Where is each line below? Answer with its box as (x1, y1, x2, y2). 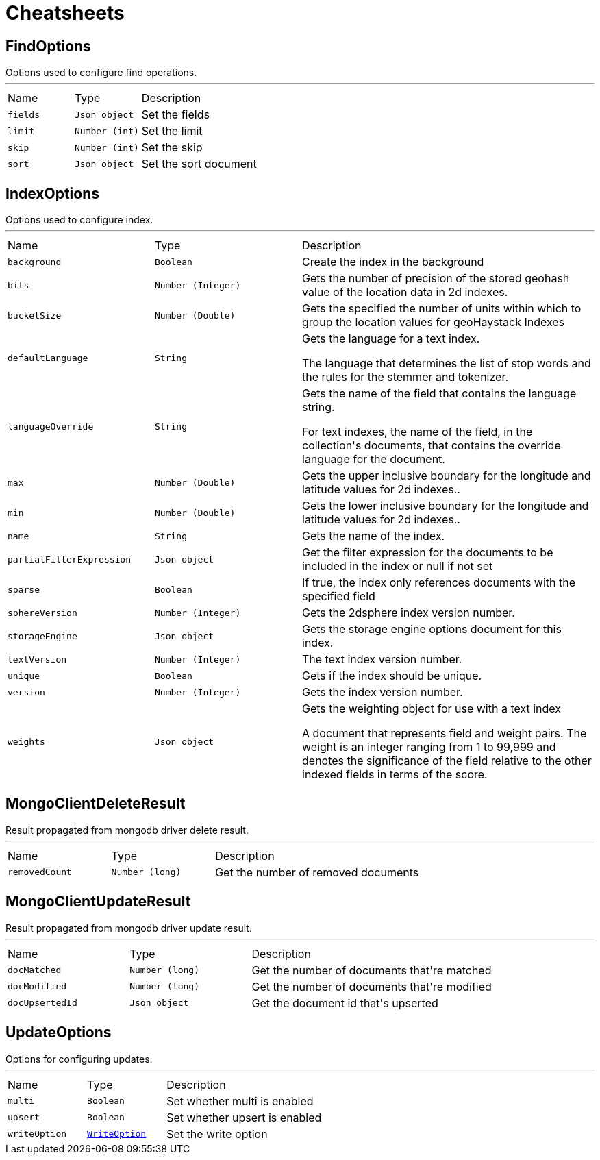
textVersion (8, 654, 67, 665)
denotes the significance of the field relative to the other (302, 754, 592, 768)
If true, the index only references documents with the (302, 576, 576, 590)
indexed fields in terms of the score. (302, 767, 488, 782)
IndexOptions (5, 184, 99, 202)
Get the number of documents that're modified (251, 979, 492, 994)
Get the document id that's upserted (251, 996, 438, 1010)
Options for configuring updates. (5, 1052, 153, 1065)
